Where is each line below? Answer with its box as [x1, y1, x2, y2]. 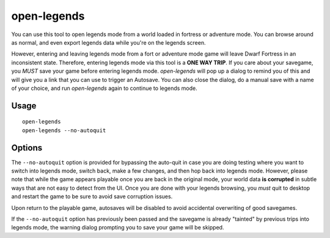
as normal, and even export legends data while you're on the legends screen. [11, 39, 206, 46]
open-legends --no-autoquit [22, 127, 106, 134]
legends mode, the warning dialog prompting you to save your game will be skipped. [11, 224, 224, 231]
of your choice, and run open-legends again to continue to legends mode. [11, 84, 198, 92]
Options [11, 143, 43, 153]
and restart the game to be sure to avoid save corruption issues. [11, 193, 173, 200]
